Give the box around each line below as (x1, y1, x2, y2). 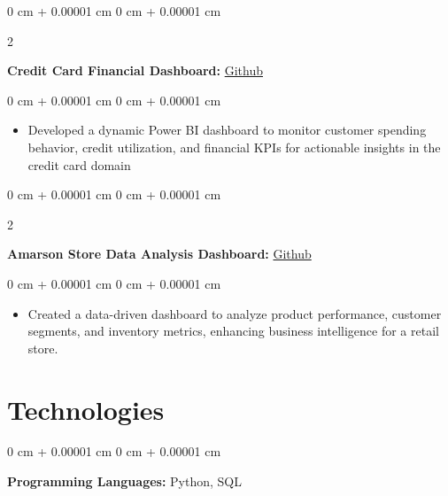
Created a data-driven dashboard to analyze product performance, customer (27, 304, 442, 322)
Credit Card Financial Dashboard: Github (7, 61, 263, 80)
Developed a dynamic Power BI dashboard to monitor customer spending (27, 120, 427, 139)
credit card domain (27, 155, 131, 174)
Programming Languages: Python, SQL (7, 472, 242, 491)
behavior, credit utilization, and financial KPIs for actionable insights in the (27, 137, 441, 156)
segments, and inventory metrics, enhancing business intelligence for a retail (27, 322, 439, 340)
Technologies (7, 391, 165, 427)
